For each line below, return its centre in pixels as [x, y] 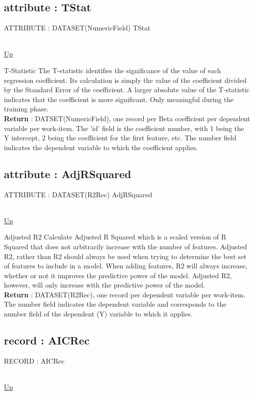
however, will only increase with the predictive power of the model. [105, 285]
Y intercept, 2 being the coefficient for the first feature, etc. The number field [120, 138]
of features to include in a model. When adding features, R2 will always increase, [126, 266]
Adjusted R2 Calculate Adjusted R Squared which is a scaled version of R [115, 237]
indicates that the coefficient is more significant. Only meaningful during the [119, 99]
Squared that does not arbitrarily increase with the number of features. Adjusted [126, 246]
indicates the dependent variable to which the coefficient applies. [101, 147]
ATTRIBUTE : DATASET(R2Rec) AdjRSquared [78, 194]
